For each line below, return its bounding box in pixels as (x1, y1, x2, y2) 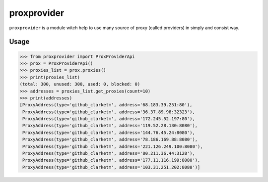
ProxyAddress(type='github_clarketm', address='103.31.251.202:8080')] (22, 164, 201, 170)
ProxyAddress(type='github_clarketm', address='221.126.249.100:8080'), (22, 143, 203, 149)
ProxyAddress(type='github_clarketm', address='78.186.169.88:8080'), (22, 136, 198, 142)
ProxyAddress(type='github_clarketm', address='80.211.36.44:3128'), (22, 151, 196, 156)
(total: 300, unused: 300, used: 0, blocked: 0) (19, 82, 140, 87)
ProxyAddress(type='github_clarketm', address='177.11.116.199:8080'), (22, 157, 201, 163)
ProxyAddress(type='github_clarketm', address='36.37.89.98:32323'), (22, 109, 196, 115)
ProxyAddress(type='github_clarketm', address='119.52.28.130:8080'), (22, 123, 198, 129)
